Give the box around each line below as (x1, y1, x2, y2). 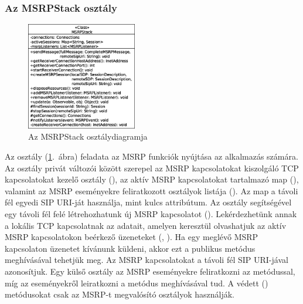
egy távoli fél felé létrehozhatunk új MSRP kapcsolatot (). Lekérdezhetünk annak (5, 208, 297, 220)
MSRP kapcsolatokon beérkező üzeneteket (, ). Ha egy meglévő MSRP (5, 231, 258, 243)
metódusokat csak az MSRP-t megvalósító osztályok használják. (5, 288, 234, 300)
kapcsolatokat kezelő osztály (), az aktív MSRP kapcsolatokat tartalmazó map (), (5, 173, 299, 185)
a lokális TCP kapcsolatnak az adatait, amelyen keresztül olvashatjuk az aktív (5, 219, 287, 231)
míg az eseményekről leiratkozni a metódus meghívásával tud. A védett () (5, 276, 268, 289)
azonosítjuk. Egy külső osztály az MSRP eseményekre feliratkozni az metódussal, (5, 265, 295, 278)
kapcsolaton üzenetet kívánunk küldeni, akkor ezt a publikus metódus (5, 242, 256, 254)
